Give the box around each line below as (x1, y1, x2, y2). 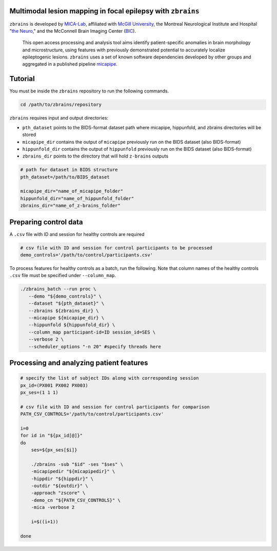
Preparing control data (9, 218, 83, 226)
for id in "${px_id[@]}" (20, 432, 83, 439)
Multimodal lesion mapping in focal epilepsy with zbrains (9, 7, 200, 15)
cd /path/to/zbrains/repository (20, 102, 102, 108)
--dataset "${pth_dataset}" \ (28, 301, 105, 306)
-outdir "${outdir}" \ (31, 483, 88, 489)
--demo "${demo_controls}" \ (28, 293, 102, 299)
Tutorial (9, 74, 35, 83)
